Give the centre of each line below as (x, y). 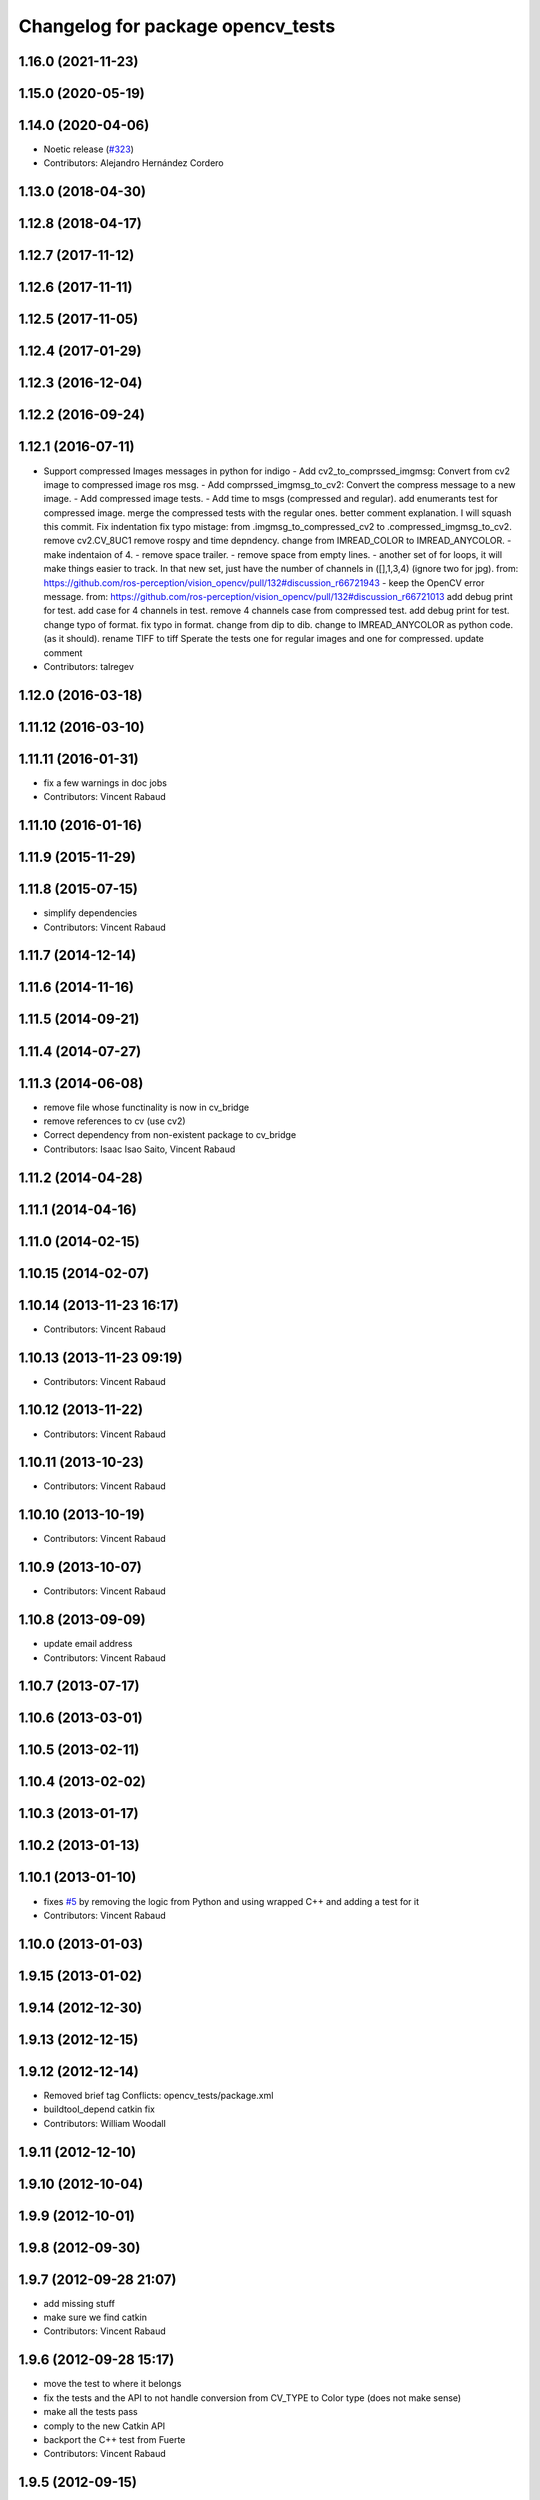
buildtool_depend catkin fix (99, 2109)
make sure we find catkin (95, 2317)
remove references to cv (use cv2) (114, 1121)
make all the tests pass (91, 2412)
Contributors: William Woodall (105, 2123)
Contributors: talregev (89, 666)
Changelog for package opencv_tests (177, 26)
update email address (88, 1644)
